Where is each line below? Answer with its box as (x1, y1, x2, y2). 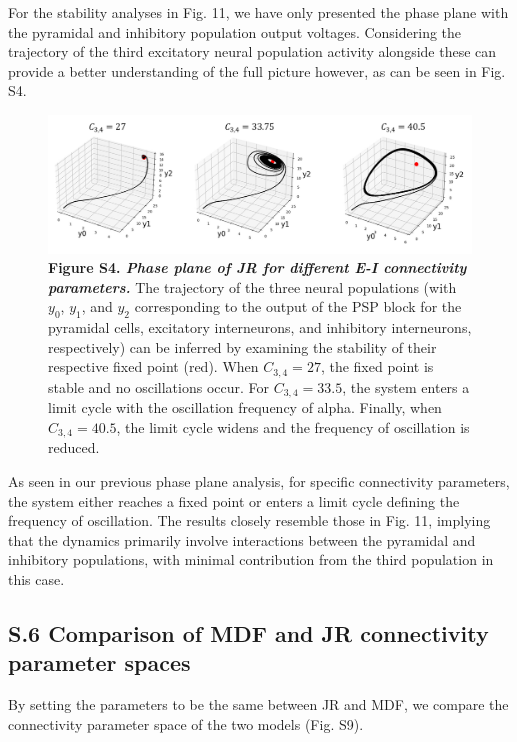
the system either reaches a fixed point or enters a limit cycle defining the (8, 490, 460, 511)
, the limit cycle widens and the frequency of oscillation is (116, 416, 470, 437)
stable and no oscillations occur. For (48, 376, 270, 397)
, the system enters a (342, 376, 470, 397)
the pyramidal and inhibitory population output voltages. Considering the (8, 21, 462, 42)
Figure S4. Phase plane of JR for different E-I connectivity (48, 257, 467, 278)
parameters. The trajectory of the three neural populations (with (48, 276, 457, 297)
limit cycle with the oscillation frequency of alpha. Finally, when (48, 397, 442, 418)
